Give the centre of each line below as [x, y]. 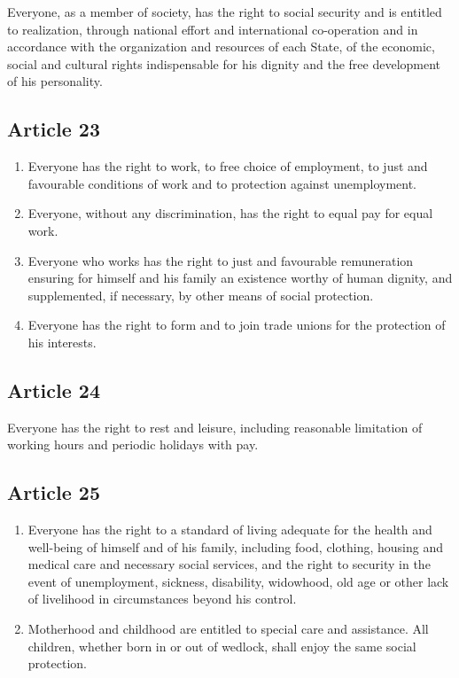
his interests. [62, 342]
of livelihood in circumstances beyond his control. [162, 599]
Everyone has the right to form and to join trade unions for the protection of [237, 325]
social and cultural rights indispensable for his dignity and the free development [224, 63]
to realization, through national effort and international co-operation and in [213, 29]
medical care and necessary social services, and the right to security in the [229, 564]
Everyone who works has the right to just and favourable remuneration [221, 260]
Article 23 [54, 129]
